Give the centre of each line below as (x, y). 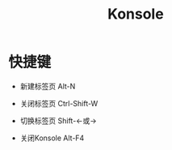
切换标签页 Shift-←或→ (58, 120)
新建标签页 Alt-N (48, 86)
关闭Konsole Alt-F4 (52, 138)
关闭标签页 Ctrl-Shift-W (59, 103)
